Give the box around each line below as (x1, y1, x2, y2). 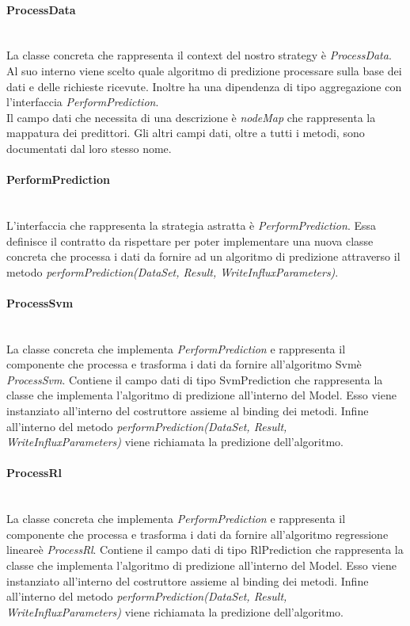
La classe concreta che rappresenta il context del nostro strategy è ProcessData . (6, 47, 392, 63)
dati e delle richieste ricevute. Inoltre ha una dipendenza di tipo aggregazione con (6, 78, 402, 94)
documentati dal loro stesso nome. (6, 139, 172, 156)
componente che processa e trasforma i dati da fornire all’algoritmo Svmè (6, 356, 362, 372)
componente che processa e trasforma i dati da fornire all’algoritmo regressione (6, 525, 389, 542)
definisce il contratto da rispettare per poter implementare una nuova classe (6, 232, 374, 249)
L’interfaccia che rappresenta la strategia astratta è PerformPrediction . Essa (6, 216, 376, 233)
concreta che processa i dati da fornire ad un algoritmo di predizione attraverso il (6, 248, 401, 265)
